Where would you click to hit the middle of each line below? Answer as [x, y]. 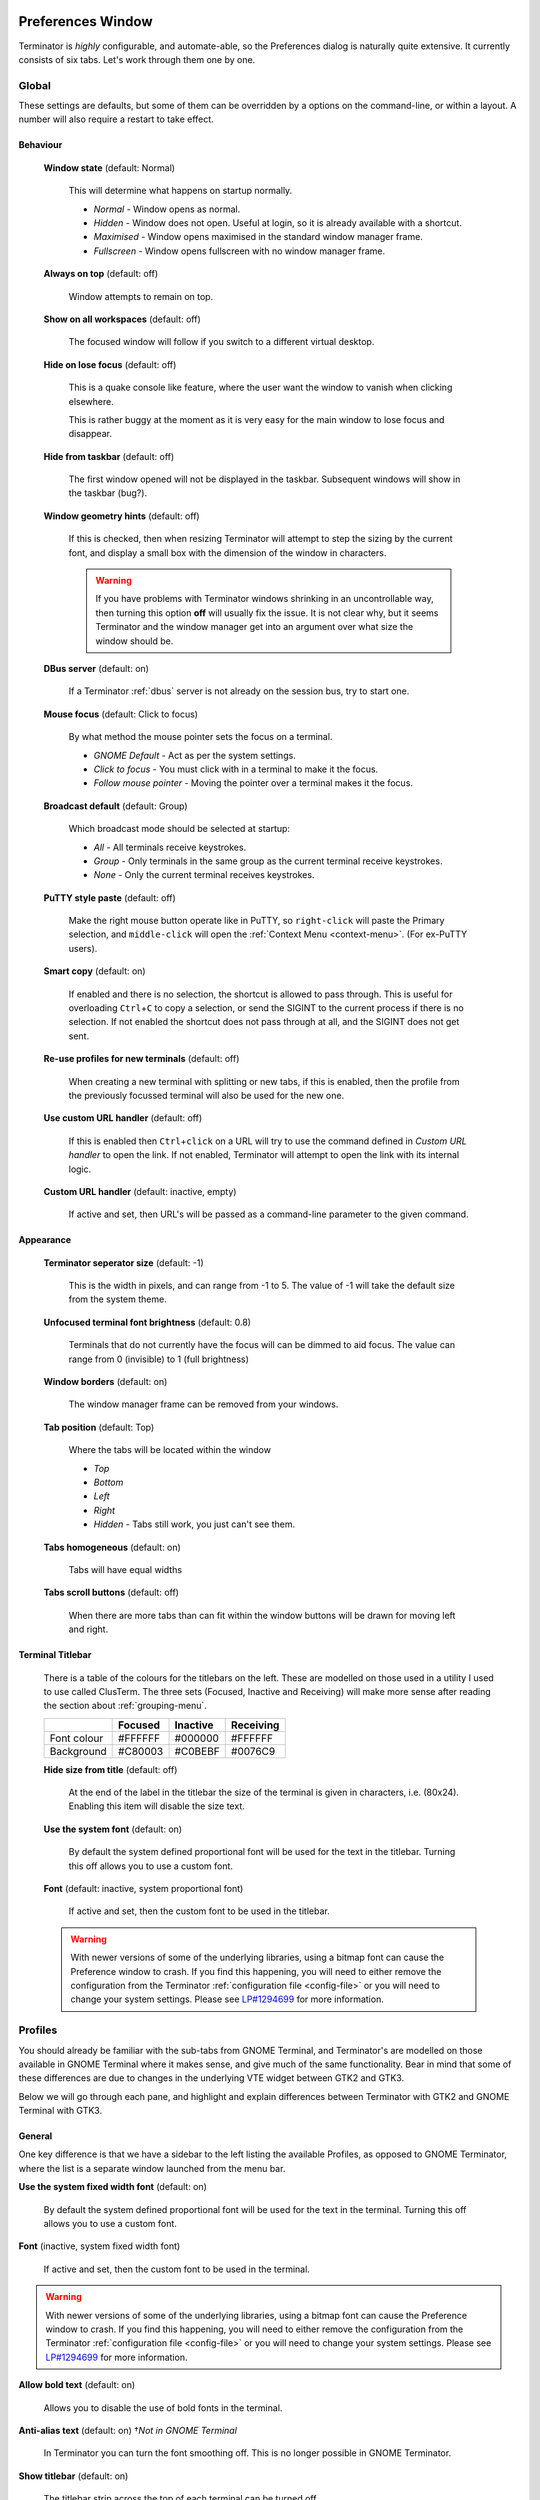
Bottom [108, 1482]
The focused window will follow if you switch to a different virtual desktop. [221, 342]
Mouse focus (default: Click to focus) [121, 714]
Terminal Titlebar [55, 1655]
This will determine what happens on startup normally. [180, 191]
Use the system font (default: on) [113, 1829]
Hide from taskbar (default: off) [109, 456]
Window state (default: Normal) [109, 167]
